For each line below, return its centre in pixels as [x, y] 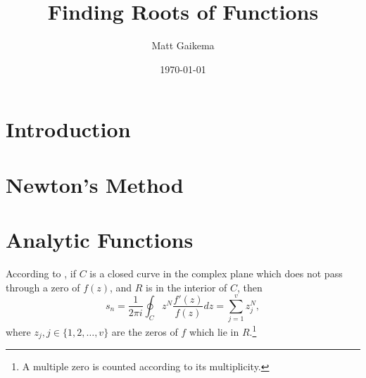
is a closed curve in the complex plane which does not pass [216, 273]
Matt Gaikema [183, 45]
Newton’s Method [95, 184]
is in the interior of [187, 287]
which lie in [214, 331]
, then [250, 287]
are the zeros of [145, 331]
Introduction [68, 129]
